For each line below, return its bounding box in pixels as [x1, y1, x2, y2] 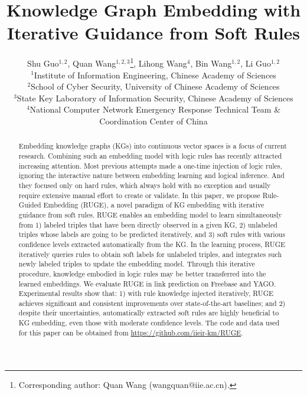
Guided [18, 200, 41, 210]
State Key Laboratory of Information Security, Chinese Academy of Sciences [17, 91, 293, 104]
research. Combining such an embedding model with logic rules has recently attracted [18, 150, 282, 160]
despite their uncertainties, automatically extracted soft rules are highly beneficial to [18, 308, 279, 318]
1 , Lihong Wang [130, 55, 187, 69]
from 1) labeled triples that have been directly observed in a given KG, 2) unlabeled [18, 219, 277, 229]
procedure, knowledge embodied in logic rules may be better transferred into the [18, 268, 266, 278]
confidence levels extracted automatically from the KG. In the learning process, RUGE [18, 239, 286, 249]
